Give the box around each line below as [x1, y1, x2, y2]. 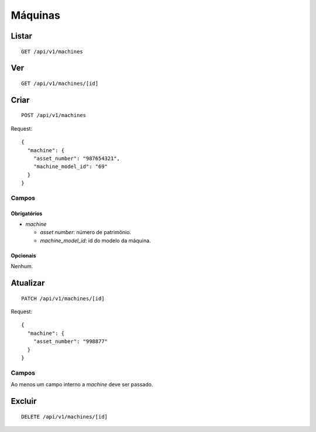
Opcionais [11, 252, 36, 259]
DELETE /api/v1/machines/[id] [21, 413, 108, 420]
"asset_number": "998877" [33, 338, 108, 345]
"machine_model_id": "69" [33, 163, 108, 170]
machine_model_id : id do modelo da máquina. [40, 237, 152, 244]
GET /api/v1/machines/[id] [21, 80, 99, 87]
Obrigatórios [11, 210, 43, 217]
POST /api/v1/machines [21, 112, 87, 119]
